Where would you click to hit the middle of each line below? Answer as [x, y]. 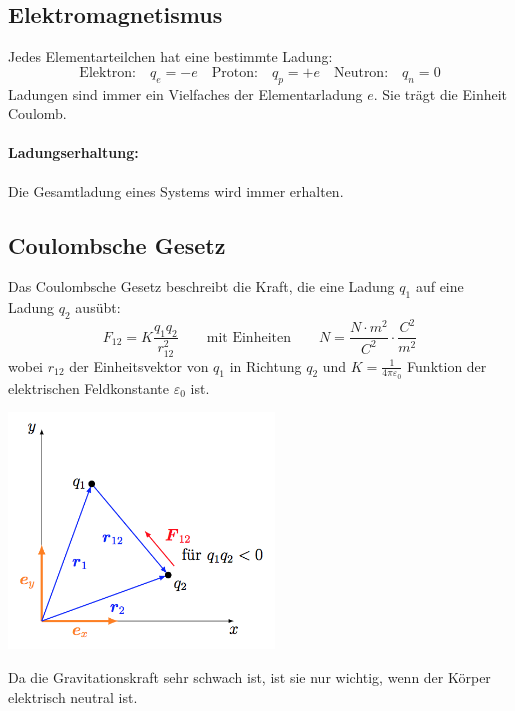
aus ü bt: [98, 307]
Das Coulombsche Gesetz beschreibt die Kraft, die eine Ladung [201, 286]
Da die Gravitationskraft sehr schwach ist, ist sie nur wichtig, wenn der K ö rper [249, 676]
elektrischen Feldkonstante [88, 387]
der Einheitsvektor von [139, 365]
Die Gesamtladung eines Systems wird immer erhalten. [176, 190]
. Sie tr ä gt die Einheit [440, 93]
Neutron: [361, 72]
